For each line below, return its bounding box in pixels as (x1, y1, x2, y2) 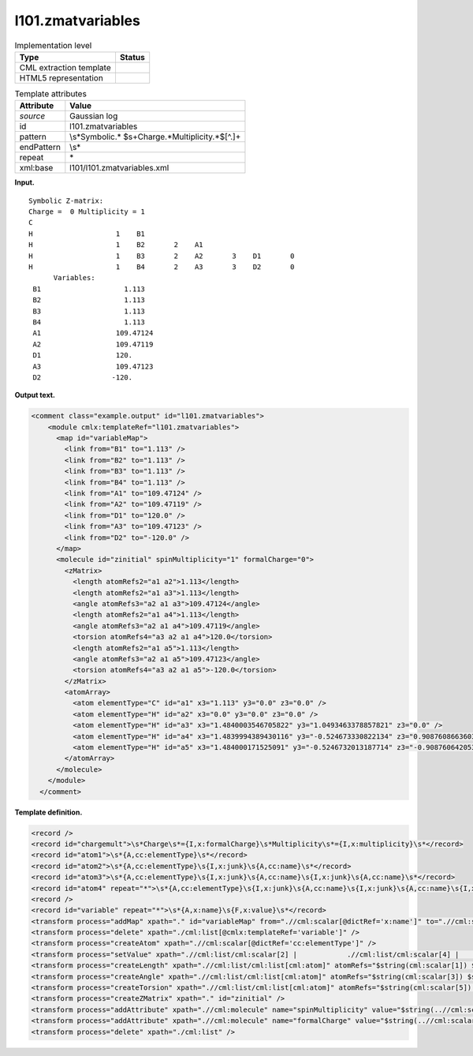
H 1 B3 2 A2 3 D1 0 (28, 251, 295, 260)
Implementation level (14, 39, 92, 51)
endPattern (19, 142, 61, 153)
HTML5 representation (19, 72, 104, 83)
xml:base (19, 163, 54, 174)
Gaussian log (69, 110, 118, 122)
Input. (14, 178, 35, 187)
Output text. (14, 391, 55, 400)
